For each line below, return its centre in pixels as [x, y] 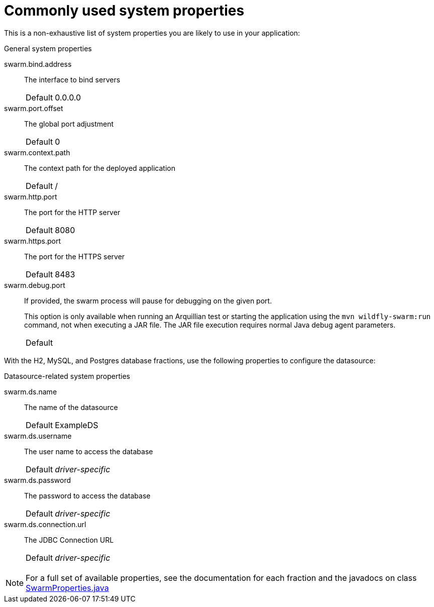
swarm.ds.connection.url [45, 524]
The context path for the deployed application [100, 168]
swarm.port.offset [34, 108]
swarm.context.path [37, 152]
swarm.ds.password [38, 480]
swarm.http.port [31, 196]
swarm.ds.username [38, 436]
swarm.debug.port [35, 285]
